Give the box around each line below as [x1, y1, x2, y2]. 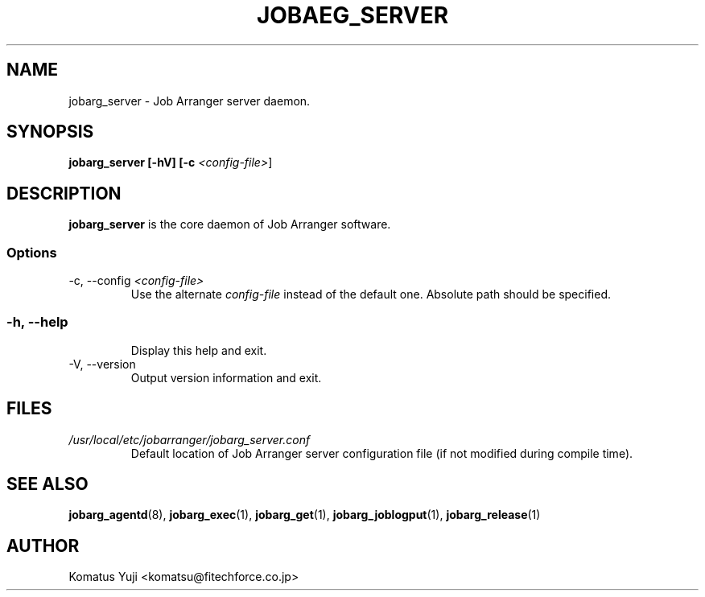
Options [6, 244, 57, 261]
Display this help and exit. [130, 343, 267, 357]
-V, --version [68, 356, 136, 371]
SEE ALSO [6, 474, 89, 495]
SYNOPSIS [6, 121, 94, 142]
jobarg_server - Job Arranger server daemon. [68, 93, 311, 108]
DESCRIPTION [6, 183, 122, 204]
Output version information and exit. [130, 370, 322, 385]
